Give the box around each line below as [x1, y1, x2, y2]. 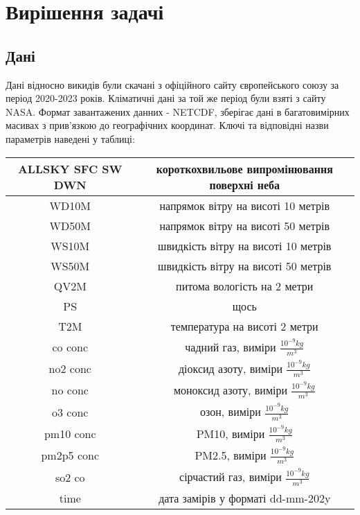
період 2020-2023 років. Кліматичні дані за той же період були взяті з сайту [6, 91, 326, 105]
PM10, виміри [196, 425, 265, 442]
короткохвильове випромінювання [156, 160, 333, 177]
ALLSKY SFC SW [17, 160, 123, 177]
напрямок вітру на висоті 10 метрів [159, 197, 330, 213]
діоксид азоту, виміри [178, 360, 282, 376]
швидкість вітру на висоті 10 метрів [158, 237, 332, 254]
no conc [51, 382, 89, 399]
